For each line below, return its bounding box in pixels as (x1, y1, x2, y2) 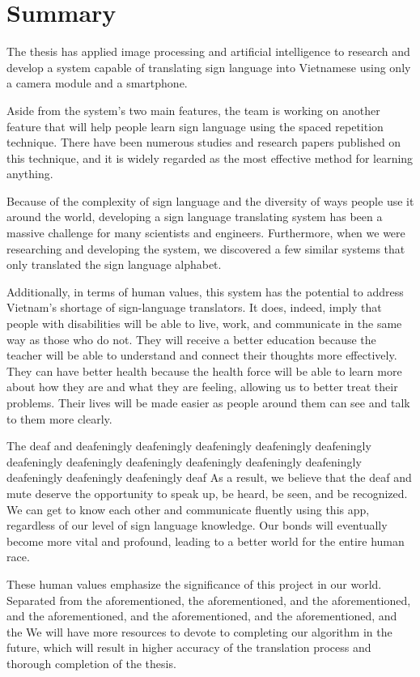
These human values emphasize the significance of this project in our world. (6, 575, 382, 592)
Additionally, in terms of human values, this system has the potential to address (6, 283, 404, 300)
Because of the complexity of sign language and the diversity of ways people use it (6, 192, 414, 209)
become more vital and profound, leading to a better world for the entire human (6, 532, 405, 549)
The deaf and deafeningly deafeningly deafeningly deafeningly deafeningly (6, 437, 371, 454)
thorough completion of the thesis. (6, 654, 176, 671)
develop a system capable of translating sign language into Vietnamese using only (6, 58, 411, 75)
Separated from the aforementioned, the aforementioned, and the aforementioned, (6, 591, 411, 608)
